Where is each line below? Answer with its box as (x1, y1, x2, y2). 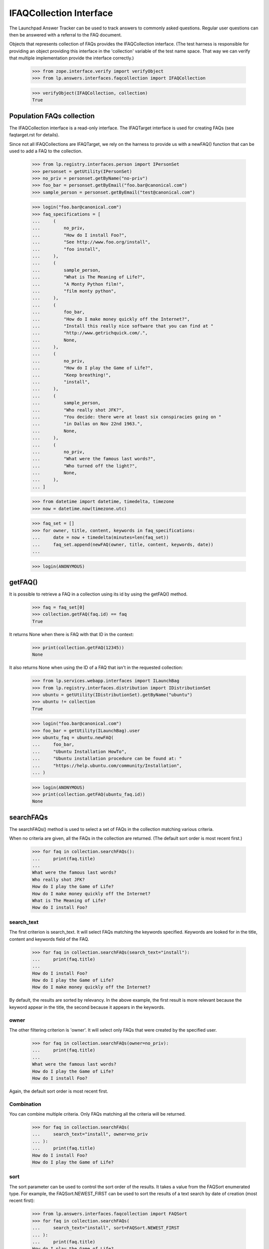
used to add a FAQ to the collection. (9, 148, 83, 154)
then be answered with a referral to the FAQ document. (9, 31, 122, 37)
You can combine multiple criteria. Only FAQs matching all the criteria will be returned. (9, 1111, 186, 1117)
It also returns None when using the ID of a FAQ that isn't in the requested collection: (9, 664, 183, 670)
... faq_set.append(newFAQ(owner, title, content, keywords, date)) (32, 542, 214, 547)
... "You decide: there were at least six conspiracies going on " (32, 414, 222, 420)
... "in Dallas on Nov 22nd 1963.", (32, 421, 143, 427)
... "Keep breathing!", (32, 372, 112, 378)
